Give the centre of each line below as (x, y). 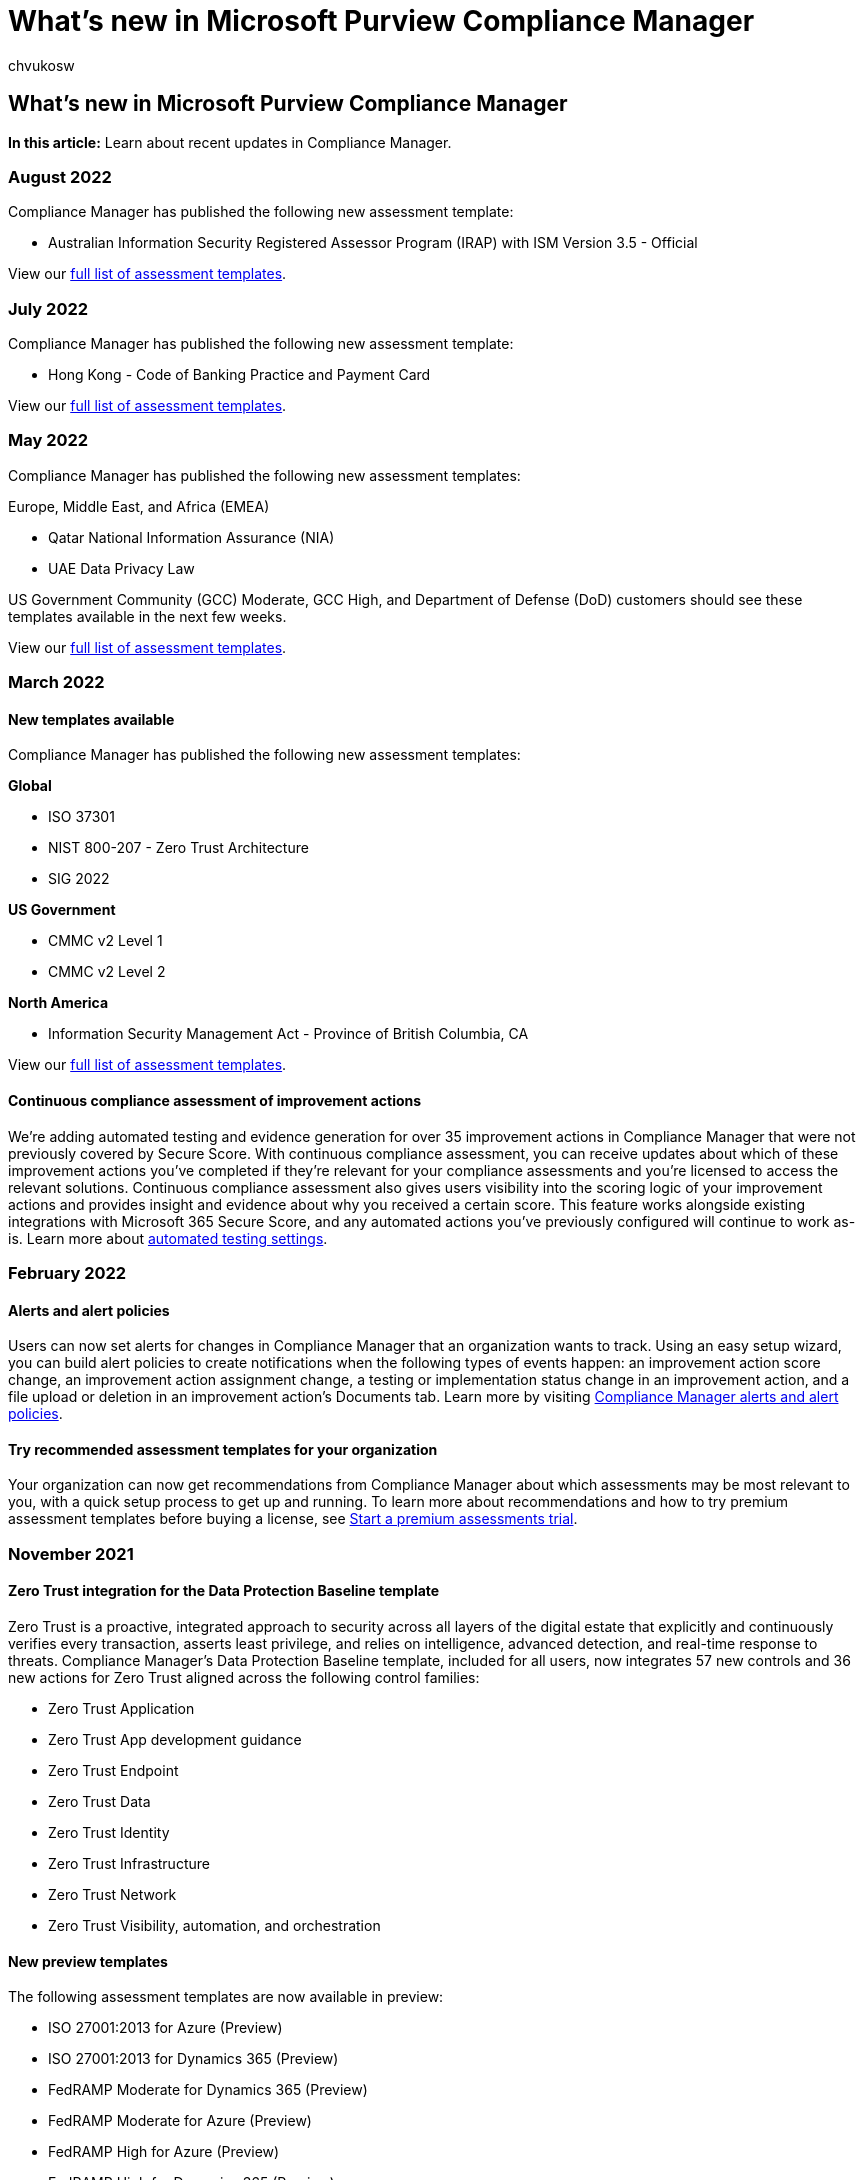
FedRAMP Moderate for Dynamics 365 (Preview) (208, 2090)
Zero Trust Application (121, 1709)
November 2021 (71, 1553)
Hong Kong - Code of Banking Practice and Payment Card (239, 375)
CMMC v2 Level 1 (105, 941)
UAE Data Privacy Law (121, 568)
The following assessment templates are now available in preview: (226, 1997)
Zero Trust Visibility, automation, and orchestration (214, 1926)
